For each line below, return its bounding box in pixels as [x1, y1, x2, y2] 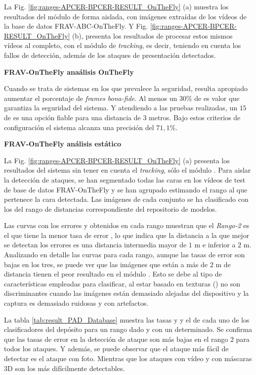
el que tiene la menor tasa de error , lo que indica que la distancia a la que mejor [4, 230, 250, 240]
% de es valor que [186, 93, 240, 103]
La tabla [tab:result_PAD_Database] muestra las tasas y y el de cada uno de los [4, 314, 250, 325]
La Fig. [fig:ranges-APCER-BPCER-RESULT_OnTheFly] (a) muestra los [4, 1, 229, 11]
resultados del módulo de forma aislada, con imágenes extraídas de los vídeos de [4, 11, 247, 21]
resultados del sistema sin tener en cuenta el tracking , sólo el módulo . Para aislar [4, 165, 251, 175]
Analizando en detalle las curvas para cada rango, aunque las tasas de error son [4, 249, 245, 260]
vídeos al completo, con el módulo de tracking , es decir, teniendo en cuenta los [4, 40, 241, 50]
